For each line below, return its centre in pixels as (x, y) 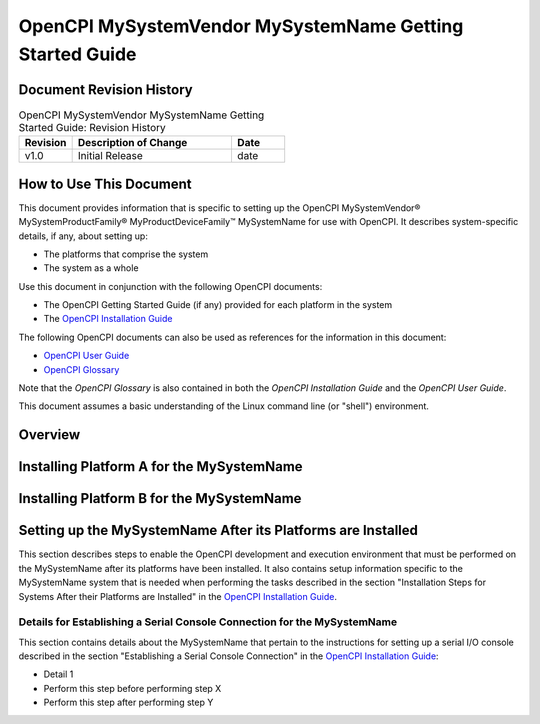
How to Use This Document (105, 183)
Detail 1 (58, 674)
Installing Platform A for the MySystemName (161, 466)
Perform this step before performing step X (132, 688)
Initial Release (110, 156)
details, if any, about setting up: (83, 236)
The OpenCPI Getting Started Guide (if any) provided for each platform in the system (218, 305)
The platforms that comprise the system (126, 254)
